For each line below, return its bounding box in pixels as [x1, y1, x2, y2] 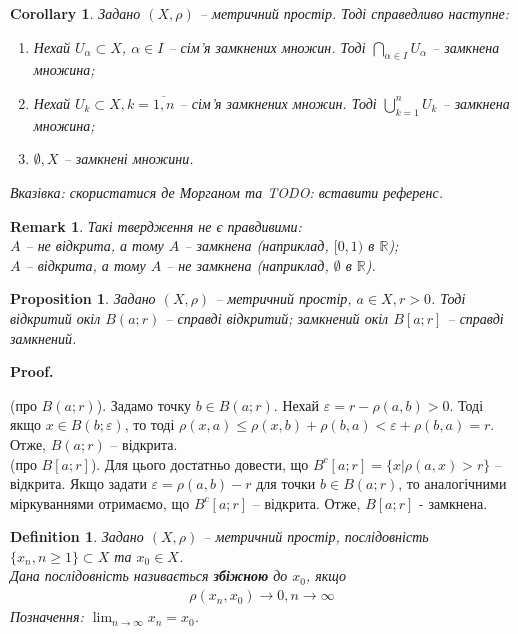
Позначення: [10, 606, 84, 627]
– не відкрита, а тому [25, 235, 164, 256]
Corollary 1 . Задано [10, 3, 141, 23]
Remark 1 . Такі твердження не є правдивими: [10, 215, 302, 236]
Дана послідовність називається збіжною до [10, 565, 288, 586]
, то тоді [124, 414, 175, 435]
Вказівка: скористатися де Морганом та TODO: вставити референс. [10, 181, 443, 202]
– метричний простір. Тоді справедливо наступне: [199, 3, 510, 23]
